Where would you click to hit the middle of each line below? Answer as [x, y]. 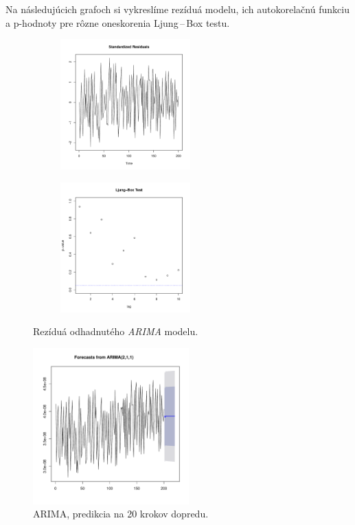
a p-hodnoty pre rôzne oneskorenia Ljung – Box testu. [118, 22]
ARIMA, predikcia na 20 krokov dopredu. [121, 514]
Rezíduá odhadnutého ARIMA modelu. [116, 331]
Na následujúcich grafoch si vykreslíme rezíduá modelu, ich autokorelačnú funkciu [177, 9]
